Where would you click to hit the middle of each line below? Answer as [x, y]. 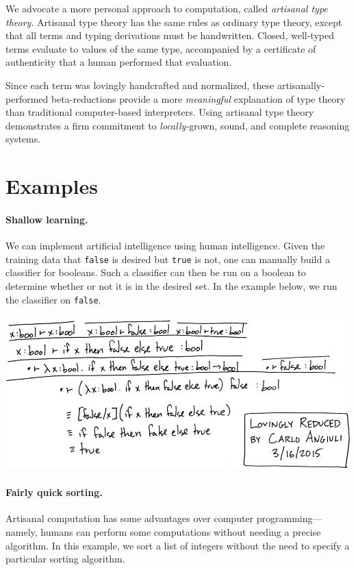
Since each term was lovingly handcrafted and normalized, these [140, 85]
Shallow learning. [47, 219]
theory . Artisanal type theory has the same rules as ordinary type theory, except [174, 22]
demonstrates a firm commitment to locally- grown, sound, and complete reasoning [178, 125]
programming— [289, 518]
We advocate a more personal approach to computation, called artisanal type [167, 8]
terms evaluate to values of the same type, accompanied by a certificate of [161, 48]
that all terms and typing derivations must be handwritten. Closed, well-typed [170, 35]
